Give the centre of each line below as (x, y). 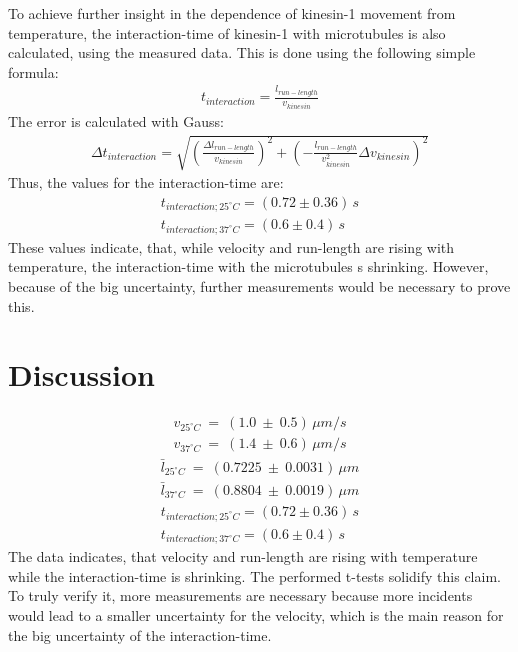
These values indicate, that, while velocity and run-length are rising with (231, 246)
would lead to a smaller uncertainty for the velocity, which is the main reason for (256, 614)
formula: (33, 71)
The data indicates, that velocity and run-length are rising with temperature (243, 556)
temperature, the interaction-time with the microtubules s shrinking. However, (248, 266)
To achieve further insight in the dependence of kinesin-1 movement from (232, 13)
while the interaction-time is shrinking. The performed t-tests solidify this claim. (254, 575)
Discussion (81, 374)
